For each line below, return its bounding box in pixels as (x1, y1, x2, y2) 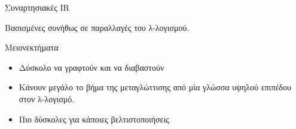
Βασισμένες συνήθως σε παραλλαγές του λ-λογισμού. (5, 21, 190, 33)
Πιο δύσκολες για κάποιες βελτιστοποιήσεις (19, 112, 169, 125)
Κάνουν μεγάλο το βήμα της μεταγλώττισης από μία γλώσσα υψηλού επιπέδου (19, 81, 291, 93)
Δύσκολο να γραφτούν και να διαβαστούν (19, 61, 164, 73)
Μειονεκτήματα (5, 41, 59, 54)
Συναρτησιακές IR (5, 1, 69, 13)
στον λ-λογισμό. (19, 92, 75, 105)
